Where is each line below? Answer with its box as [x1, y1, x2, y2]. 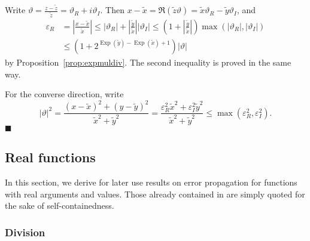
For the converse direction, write [5, 88, 124, 100]
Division [5, 224, 45, 239]
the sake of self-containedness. [5, 199, 114, 212]
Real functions [5, 148, 96, 166]
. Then [100, 4, 125, 16]
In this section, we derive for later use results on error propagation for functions [5, 176, 297, 189]
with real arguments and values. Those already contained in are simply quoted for [5, 187, 305, 200]
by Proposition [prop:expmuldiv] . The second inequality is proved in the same [5, 56, 291, 69]
